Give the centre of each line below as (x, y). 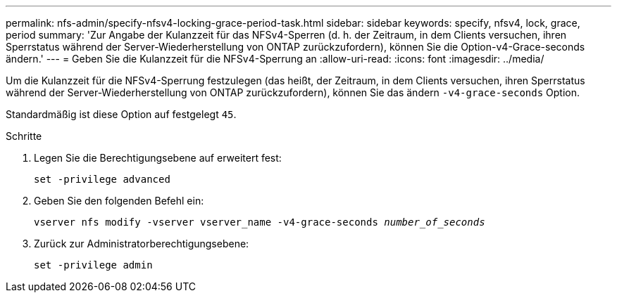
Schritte (24, 136)
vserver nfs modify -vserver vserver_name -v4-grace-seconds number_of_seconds (260, 222)
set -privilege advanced (102, 179)
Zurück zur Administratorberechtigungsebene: (142, 244)
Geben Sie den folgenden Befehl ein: (119, 201)
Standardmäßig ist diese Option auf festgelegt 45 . (121, 114)
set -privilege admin (93, 265)
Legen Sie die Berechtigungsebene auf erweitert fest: (158, 158)
